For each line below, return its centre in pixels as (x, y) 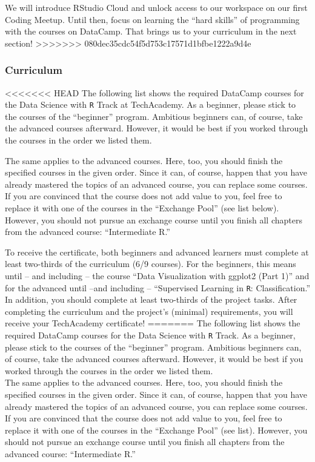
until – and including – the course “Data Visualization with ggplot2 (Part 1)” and (157, 275)
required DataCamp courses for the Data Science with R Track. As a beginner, (150, 335)
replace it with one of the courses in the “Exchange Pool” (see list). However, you (156, 430)
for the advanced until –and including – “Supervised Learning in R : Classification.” (158, 287)
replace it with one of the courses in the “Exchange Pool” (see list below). (142, 208)
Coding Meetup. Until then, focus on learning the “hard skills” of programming (152, 19)
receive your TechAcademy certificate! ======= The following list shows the (153, 323)
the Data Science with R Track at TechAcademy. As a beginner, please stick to (151, 104)
